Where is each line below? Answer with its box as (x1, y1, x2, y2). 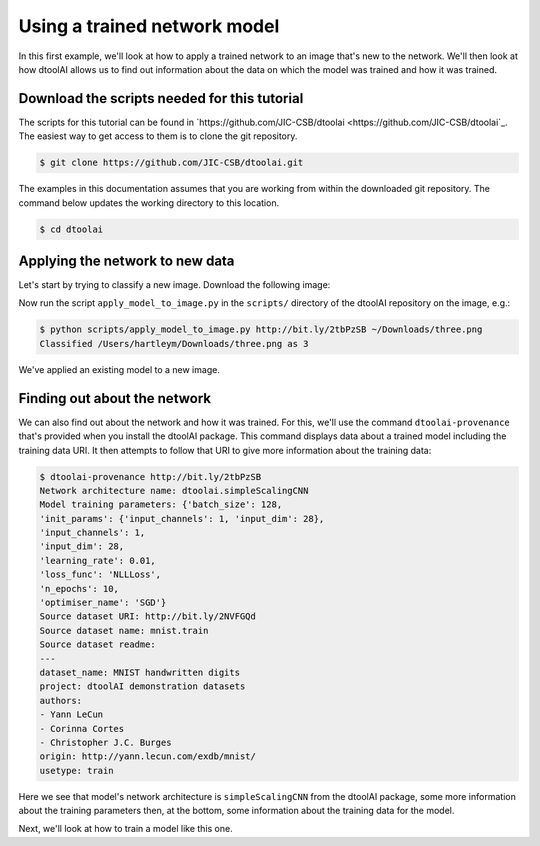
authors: (39, 695, 83, 706)
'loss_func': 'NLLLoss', (39, 569, 162, 580)
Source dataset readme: (39, 639, 157, 650)
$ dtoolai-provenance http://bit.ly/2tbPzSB (39, 471, 262, 482)
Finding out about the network (18, 390, 212, 407)
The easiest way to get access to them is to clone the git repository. (18, 130, 298, 142)
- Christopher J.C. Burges (39, 736, 172, 748)
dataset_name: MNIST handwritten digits (39, 666, 240, 678)
